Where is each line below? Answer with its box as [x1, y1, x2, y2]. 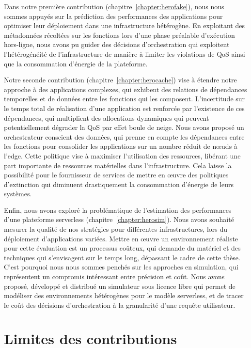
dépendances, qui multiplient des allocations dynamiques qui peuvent [4, 112, 209, 123]
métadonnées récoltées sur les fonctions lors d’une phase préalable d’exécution [4, 30, 235, 40]
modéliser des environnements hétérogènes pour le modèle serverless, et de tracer [4, 290, 244, 301]
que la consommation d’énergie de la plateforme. [4, 58, 148, 68]
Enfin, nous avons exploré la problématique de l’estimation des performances [4, 205, 232, 215]
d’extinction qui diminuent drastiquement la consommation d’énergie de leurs [4, 179, 234, 189]
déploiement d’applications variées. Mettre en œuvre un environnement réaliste [4, 233, 238, 243]
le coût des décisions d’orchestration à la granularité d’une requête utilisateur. [4, 300, 235, 310]
